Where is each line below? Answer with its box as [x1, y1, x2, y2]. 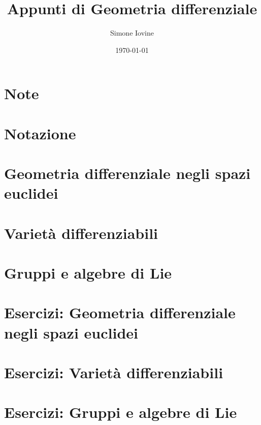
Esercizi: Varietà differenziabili [4, 361, 223, 382]
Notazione [4, 123, 76, 143]
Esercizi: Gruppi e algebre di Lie [4, 402, 237, 422]
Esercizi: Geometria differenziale [4, 302, 236, 323]
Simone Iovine [110, 27, 154, 38]
